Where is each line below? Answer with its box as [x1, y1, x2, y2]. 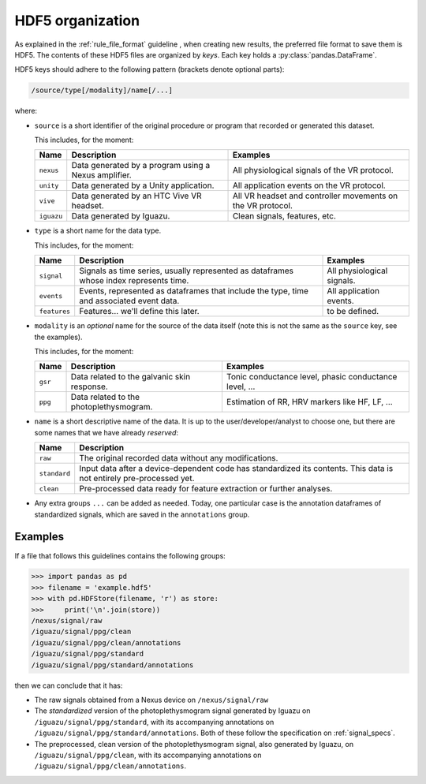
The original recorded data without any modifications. [79, 453, 278, 464]
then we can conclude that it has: [14, 681, 123, 690]
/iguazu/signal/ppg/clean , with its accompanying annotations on [34, 750, 262, 760]
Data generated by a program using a [71, 160, 211, 171]
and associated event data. [79, 296, 180, 307]
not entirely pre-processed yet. [79, 473, 195, 484]
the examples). [34, 332, 83, 342]
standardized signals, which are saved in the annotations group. [34, 510, 250, 519]
